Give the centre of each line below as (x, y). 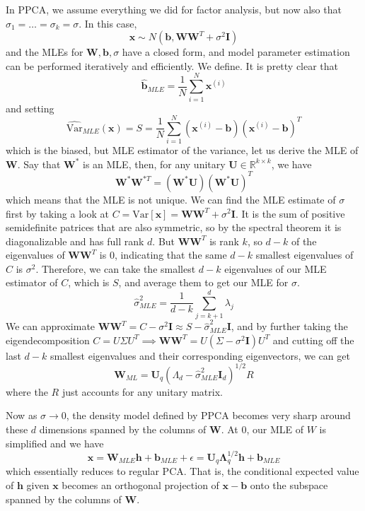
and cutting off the (313, 340)
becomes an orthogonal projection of (140, 485)
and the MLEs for (45, 52)
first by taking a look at (57, 213)
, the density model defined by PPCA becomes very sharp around (208, 415)
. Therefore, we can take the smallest (116, 268)
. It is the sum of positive (290, 213)
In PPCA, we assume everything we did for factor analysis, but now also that (174, 9)
